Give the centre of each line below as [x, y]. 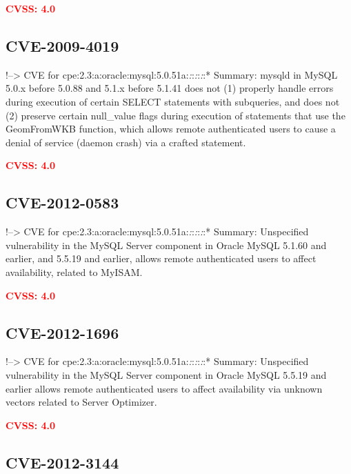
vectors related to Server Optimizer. [81, 402]
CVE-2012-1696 [62, 332]
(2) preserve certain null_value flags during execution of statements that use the [175, 115]
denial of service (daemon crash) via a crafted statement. [126, 142]
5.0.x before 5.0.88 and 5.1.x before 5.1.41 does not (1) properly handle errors [170, 88]
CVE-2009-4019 [62, 45]
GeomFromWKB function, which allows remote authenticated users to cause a [171, 129]
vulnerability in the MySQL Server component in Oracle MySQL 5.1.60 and [166, 245]
